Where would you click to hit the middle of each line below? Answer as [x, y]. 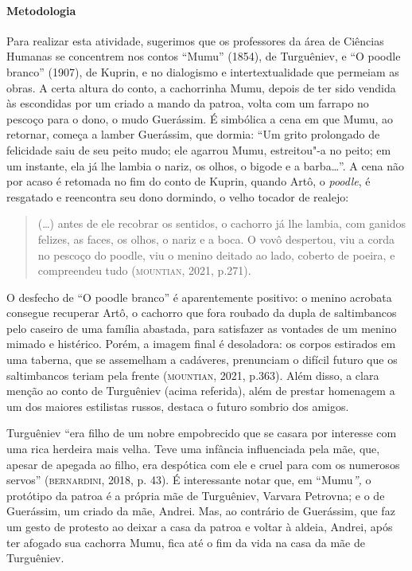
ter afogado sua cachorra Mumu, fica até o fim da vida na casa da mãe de [186, 542]
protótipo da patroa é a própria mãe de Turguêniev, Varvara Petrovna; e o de [196, 495]
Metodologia [41, 10]
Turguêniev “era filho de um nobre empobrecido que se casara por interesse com [202, 433]
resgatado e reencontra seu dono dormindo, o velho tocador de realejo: [178, 196]
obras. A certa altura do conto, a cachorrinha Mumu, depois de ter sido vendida [201, 87]
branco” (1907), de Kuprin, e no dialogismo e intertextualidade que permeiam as [203, 71]
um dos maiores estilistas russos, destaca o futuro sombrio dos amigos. [178, 406]
